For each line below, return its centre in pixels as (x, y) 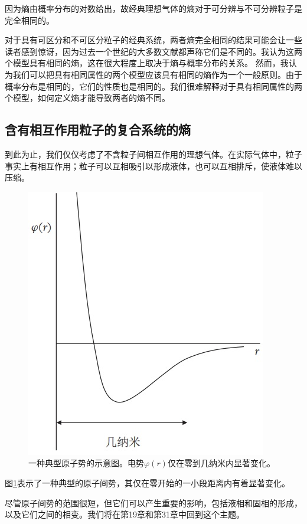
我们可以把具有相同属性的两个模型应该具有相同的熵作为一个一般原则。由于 (157, 74)
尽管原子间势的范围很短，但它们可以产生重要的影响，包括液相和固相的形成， (153, 502)
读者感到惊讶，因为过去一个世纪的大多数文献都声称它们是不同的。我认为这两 (153, 51)
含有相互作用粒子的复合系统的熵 (98, 130)
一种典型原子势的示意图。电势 (86, 463)
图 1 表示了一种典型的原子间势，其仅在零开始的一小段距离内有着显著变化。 (147, 482)
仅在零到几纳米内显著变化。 (221, 463)
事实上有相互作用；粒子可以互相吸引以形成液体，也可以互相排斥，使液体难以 (153, 166)
